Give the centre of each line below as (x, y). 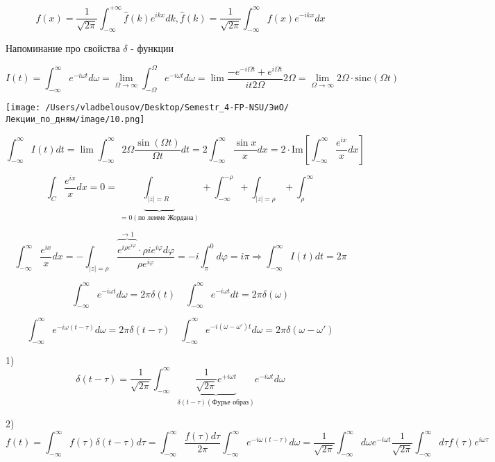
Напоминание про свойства (63, 48)
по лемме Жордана (166, 217)
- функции (152, 48)
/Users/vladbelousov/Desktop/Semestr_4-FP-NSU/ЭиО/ (167, 108)
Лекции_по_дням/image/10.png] (75, 119)
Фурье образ (230, 402)
